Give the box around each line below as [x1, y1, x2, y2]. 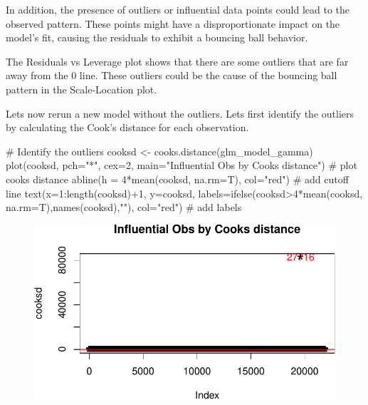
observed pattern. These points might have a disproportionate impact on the [6, 16, 340, 31]
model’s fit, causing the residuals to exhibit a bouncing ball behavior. [6, 30, 308, 45]
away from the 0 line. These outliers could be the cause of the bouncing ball [6, 68, 337, 83]
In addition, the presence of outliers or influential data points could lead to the [6, 2, 349, 16]
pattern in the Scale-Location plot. [6, 81, 157, 96]
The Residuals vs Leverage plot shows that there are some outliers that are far [6, 53, 349, 68]
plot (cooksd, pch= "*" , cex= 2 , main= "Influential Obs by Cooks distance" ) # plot [6, 158, 357, 173]
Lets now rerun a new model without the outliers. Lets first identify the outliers [6, 106, 354, 121]
